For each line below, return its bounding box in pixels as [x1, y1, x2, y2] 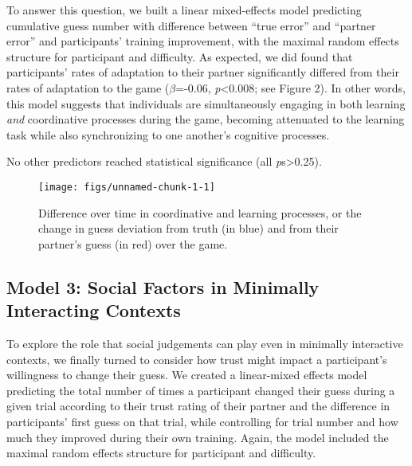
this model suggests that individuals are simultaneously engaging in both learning [6, 95, 406, 112]
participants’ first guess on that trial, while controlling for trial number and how [6, 413, 398, 429]
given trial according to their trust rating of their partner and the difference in [6, 397, 390, 414]
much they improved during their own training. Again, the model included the [6, 429, 389, 445]
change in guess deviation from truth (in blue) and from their [38, 220, 339, 237]
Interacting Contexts [6, 298, 181, 323]
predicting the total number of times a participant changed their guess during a [6, 382, 395, 398]
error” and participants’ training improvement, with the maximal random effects [6, 33, 399, 49]
